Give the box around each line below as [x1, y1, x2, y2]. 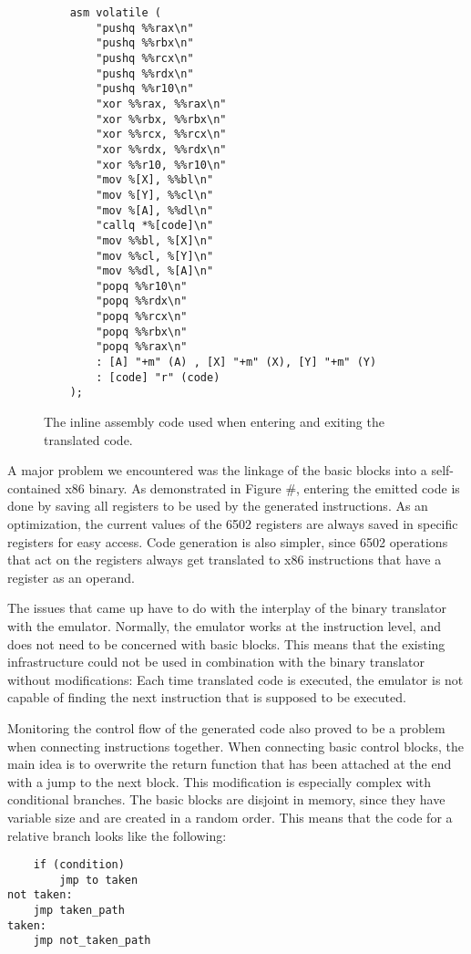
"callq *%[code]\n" [96, 219, 214, 233]
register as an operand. [7, 567, 135, 586]
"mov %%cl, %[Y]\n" [96, 249, 214, 263]
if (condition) [33, 858, 125, 872]
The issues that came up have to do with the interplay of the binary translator [7, 598, 446, 617]
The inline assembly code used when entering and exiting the [44, 412, 384, 431]
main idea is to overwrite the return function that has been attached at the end [7, 754, 452, 773]
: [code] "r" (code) [96, 370, 220, 384]
